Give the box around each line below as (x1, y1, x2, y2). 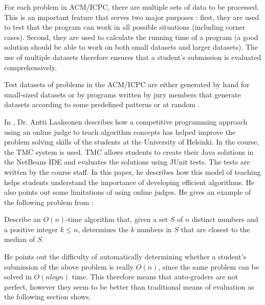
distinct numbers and (192, 214, 258, 225)
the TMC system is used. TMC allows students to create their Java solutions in (4, 146, 254, 157)
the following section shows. (4, 291, 91, 302)
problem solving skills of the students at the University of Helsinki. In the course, (4, 136, 259, 147)
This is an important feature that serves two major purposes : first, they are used (4, 11, 259, 22)
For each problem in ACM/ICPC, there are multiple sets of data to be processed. (4, 2, 259, 12)
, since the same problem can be (158, 261, 259, 272)
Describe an (4, 214, 41, 225)
